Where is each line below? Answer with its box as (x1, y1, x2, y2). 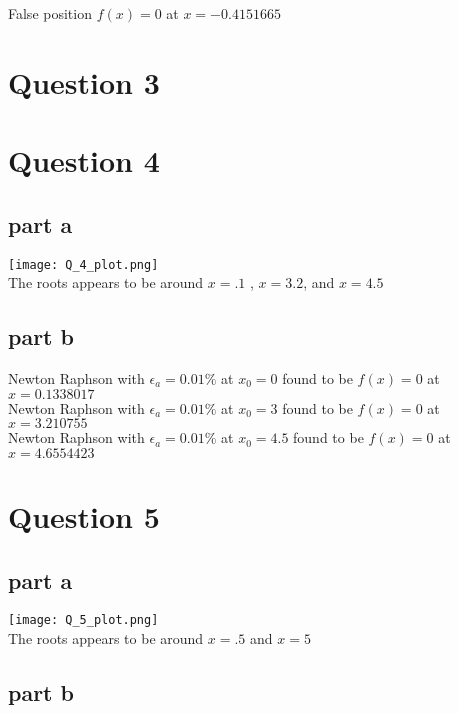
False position (8, 3, 92, 23)
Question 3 (8, 61, 160, 102)
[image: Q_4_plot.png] (8, 257, 159, 272)
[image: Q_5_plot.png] (8, 613, 159, 628)
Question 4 (8, 140, 160, 181)
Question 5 (8, 495, 160, 536)
